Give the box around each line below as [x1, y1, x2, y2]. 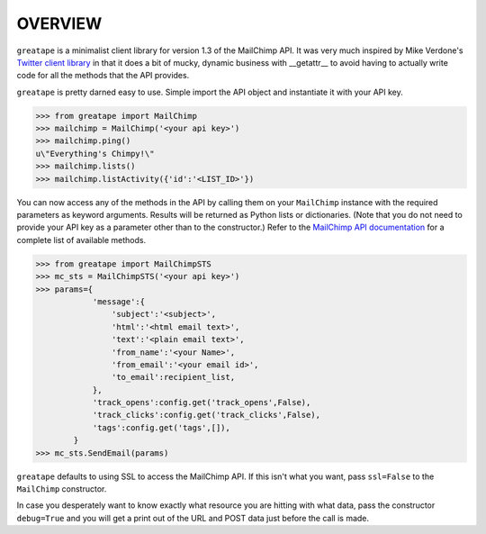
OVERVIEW [16, 14, 103, 33]
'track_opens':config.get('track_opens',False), [92, 397, 311, 408]
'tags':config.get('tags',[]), [92, 422, 231, 432]
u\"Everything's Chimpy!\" [35, 149, 155, 158]
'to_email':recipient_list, [111, 372, 236, 383]
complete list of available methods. [16, 234, 147, 245]
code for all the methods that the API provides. [16, 70, 190, 81]
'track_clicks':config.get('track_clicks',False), [92, 410, 321, 421]
